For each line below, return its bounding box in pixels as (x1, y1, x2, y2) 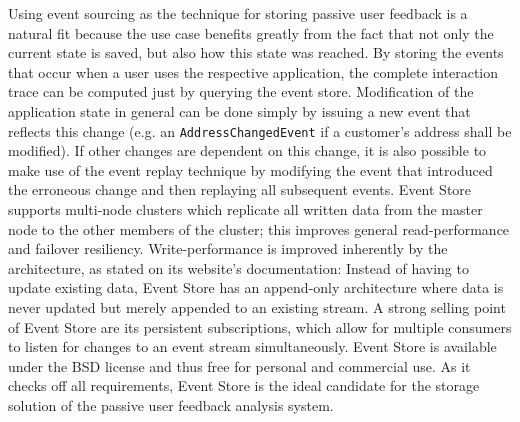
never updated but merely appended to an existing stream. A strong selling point (8, 296, 506, 317)
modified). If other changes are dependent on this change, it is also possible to (8, 140, 487, 161)
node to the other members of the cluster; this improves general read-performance (8, 218, 510, 239)
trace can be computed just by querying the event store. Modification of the (8, 81, 474, 102)
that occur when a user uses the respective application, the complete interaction (8, 61, 499, 82)
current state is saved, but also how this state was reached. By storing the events (8, 42, 504, 63)
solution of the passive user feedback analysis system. (8, 394, 334, 415)
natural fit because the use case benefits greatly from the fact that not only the (8, 22, 494, 43)
